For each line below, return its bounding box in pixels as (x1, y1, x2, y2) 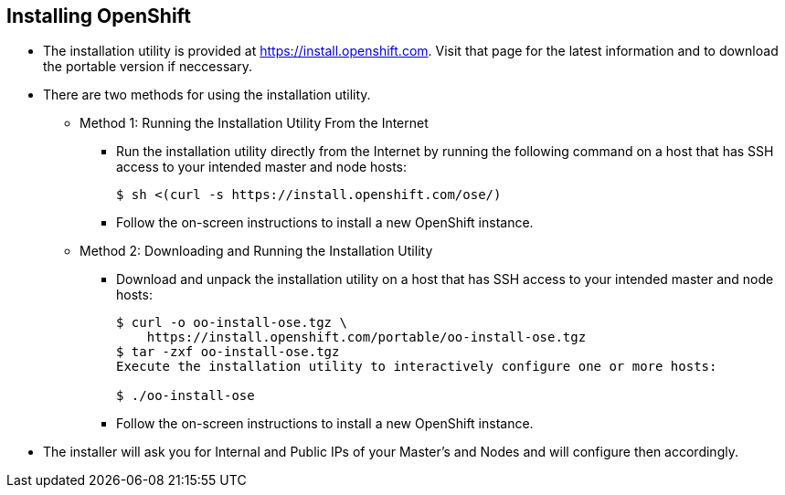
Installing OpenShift (6, 5, 191, 27)
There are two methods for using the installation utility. (43, 87, 371, 103)
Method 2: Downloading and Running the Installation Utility (80, 243, 433, 259)
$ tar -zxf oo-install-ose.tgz (116, 344, 340, 360)
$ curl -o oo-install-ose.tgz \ (116, 315, 347, 331)
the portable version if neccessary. (43, 58, 252, 75)
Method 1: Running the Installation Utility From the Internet (80, 115, 429, 132)
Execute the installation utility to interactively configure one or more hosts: (116, 359, 717, 374)
